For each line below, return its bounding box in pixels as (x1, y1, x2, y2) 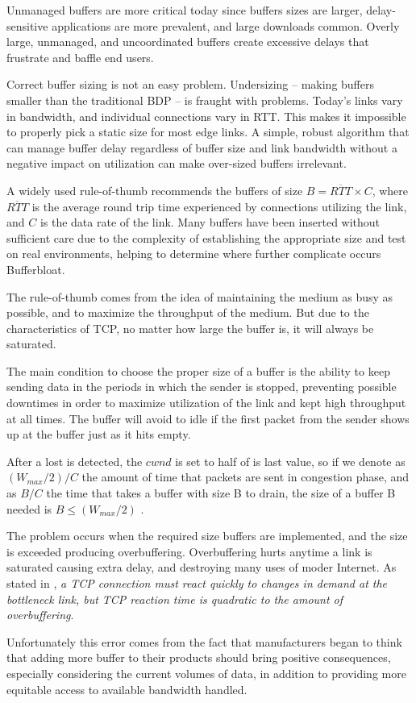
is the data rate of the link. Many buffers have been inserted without (40, 214, 381, 231)
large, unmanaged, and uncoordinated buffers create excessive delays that (6, 33, 369, 50)
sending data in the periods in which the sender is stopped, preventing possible (6, 378, 397, 395)
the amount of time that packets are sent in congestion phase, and (81, 468, 410, 485)
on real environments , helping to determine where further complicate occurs (6, 245, 381, 262)
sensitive (6, 17, 48, 34)
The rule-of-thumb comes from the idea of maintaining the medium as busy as (6, 288, 393, 305)
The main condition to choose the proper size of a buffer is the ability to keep (6, 362, 390, 379)
